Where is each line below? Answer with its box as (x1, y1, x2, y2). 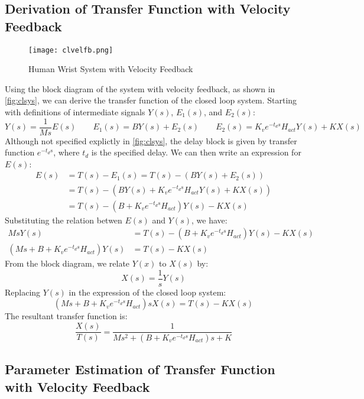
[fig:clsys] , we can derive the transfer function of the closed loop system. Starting (5, 94, 297, 106)
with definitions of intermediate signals (5, 106, 145, 118)
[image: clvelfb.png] (28, 46, 113, 54)
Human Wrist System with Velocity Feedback (28, 63, 193, 75)
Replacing (5, 286, 41, 298)
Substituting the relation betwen (5, 213, 122, 226)
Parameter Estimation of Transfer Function (5, 360, 275, 378)
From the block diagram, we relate (5, 257, 130, 270)
